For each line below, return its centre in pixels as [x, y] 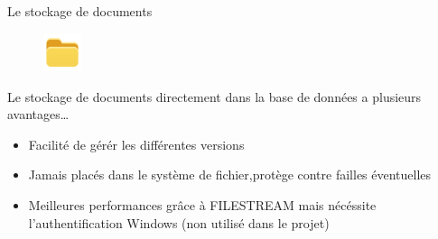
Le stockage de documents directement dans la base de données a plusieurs [214, 96]
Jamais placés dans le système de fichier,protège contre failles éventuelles [230, 175]
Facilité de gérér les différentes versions [136, 144]
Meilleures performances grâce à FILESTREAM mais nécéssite [202, 204]
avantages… [38, 114]
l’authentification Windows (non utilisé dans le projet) [179, 222]
